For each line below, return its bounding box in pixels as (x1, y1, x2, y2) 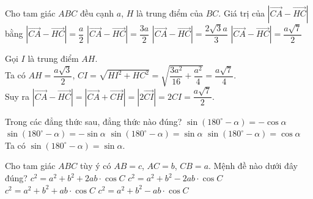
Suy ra (5, 89, 30, 102)
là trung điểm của (136, 7, 204, 19)
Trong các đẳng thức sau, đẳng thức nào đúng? (5, 115, 182, 127)
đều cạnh (79, 7, 114, 19)
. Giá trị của (218, 7, 265, 19)
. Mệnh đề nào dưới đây (208, 159, 298, 172)
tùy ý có (79, 159, 111, 172)
